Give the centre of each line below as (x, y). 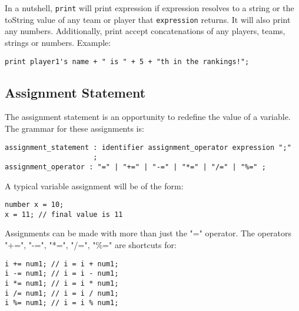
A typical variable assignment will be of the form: (94, 185)
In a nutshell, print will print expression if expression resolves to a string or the (149, 8)
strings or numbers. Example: (58, 42)
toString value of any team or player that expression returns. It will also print (148, 19)
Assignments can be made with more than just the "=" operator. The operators (148, 233)
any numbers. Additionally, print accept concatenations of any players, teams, (145, 31)
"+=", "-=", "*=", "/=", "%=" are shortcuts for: (91, 245)
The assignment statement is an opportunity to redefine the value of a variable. (148, 117)
